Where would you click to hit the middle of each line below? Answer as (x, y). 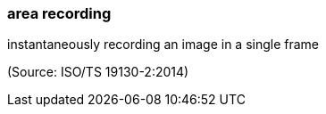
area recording (59, 13)
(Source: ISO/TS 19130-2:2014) (98, 72)
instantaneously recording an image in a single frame (163, 45)
